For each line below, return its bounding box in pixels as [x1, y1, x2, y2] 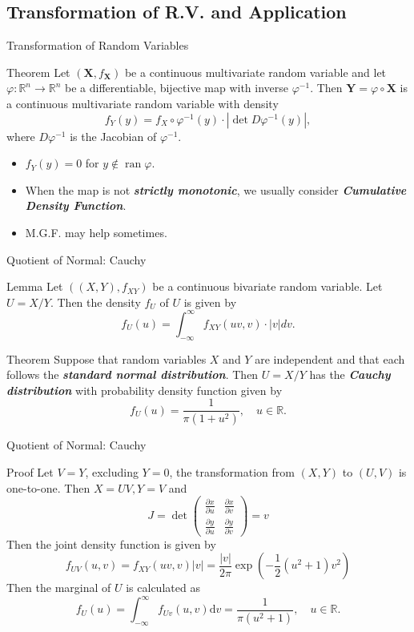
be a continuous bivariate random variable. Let [152, 278, 383, 295]
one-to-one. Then [6, 479, 90, 496]
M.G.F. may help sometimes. [25, 223, 167, 240]
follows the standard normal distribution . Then [6, 366, 259, 383]
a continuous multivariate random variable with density [6, 95, 279, 111]
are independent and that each [255, 350, 405, 367]
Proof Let [6, 463, 54, 480]
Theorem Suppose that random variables [6, 350, 207, 367]
